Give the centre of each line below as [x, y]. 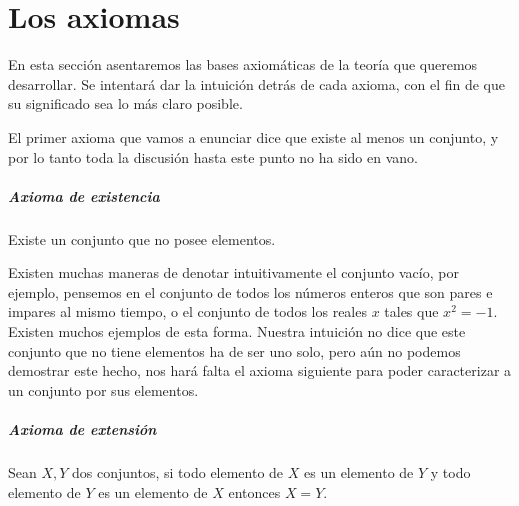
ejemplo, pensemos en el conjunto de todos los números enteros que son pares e [250, 291]
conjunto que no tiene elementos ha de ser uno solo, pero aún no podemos [234, 350]
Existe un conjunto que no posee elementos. [142, 238]
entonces [254, 491]
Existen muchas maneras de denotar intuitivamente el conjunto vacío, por [233, 272]
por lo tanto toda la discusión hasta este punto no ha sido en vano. [213, 156]
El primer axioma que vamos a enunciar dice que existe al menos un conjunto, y [253, 136]
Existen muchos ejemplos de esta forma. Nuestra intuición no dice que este [237, 331]
